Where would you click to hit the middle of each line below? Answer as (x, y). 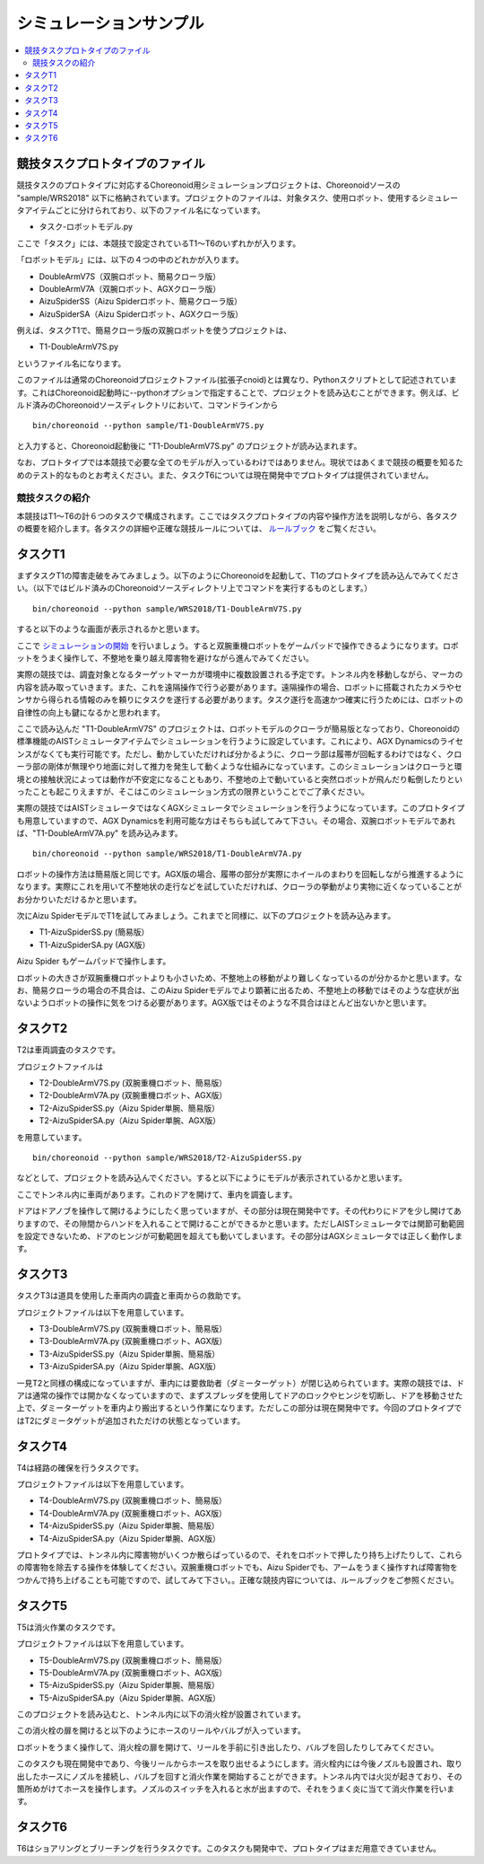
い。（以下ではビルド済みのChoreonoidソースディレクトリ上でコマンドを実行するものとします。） (194, 588)
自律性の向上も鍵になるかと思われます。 (91, 712)
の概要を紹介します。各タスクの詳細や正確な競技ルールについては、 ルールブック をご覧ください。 (199, 529)
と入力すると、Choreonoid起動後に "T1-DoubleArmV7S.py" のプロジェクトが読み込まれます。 (189, 445)
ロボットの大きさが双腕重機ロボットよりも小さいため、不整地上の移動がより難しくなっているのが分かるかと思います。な (239, 978)
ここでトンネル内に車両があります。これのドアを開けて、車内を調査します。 (157, 1194)
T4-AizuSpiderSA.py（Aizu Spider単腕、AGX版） (130, 1538)
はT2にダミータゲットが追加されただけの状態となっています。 (131, 1420)
